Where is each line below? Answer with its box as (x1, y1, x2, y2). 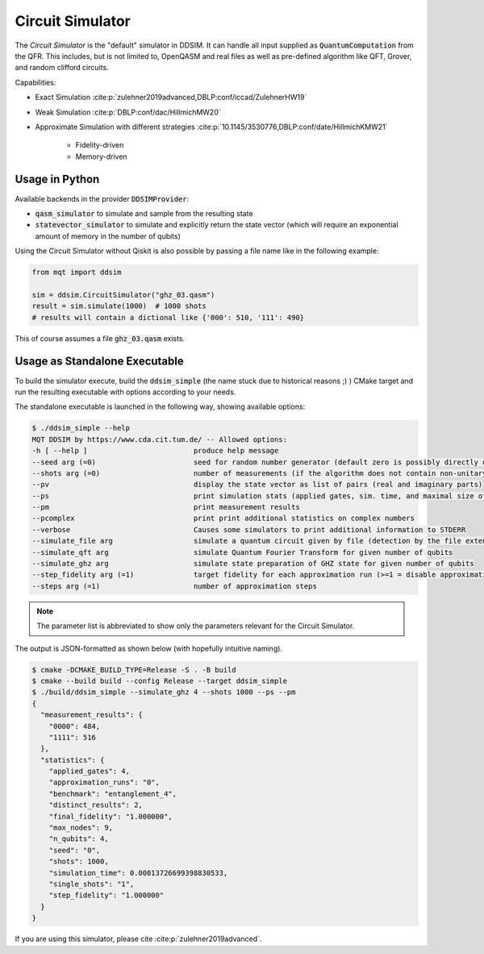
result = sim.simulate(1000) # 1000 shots (31, 302, 207, 310)
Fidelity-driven (75, 140, 124, 150)
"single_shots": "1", (48, 879, 135, 889)
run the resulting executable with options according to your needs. (15, 387, 236, 397)
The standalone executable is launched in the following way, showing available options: (15, 402, 306, 411)
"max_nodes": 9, (48, 823, 113, 832)
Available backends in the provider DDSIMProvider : (15, 194, 190, 203)
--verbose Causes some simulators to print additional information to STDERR (31, 525, 466, 534)
